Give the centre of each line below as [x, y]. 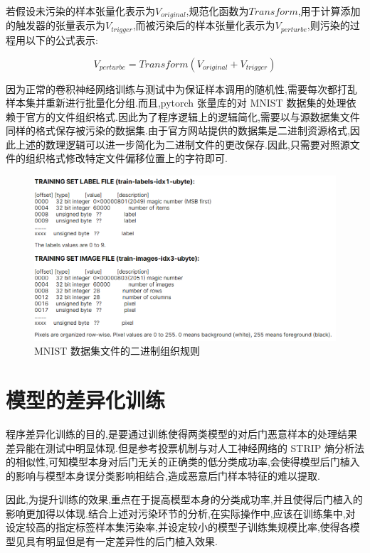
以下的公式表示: [62, 39]
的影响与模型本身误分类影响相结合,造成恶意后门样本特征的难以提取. [163, 475]
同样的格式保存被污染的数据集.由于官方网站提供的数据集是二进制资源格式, [178, 130]
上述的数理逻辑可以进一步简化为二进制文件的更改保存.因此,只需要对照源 [183, 144]
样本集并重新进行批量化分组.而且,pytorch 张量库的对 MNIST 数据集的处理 [176, 103]
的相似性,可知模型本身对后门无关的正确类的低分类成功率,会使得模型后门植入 [183, 462]
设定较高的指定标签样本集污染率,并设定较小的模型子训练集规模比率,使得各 [178, 527]
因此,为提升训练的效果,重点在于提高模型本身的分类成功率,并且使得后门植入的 [184, 499]
